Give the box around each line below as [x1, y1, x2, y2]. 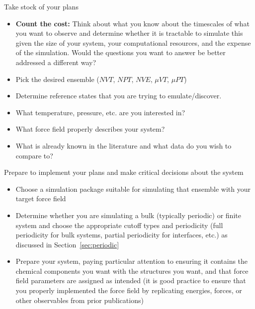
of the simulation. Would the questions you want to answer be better [15, 47, 226, 58]
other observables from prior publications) [15, 295, 144, 305]
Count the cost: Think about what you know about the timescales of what [15, 18, 250, 28]
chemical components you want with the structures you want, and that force [15, 265, 249, 276]
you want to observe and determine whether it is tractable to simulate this [15, 28, 243, 38]
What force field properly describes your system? [15, 124, 165, 134]
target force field [15, 193, 66, 204]
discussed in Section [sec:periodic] [15, 239, 119, 249]
